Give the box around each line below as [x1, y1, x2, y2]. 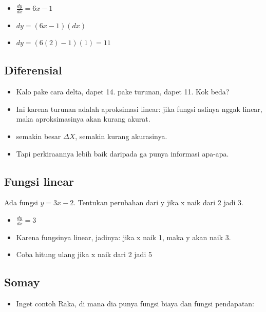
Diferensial [4, 62, 62, 78]
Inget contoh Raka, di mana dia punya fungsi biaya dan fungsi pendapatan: [16, 298, 254, 309]
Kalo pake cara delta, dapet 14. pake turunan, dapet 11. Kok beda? [16, 86, 230, 97]
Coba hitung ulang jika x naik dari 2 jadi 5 [16, 249, 152, 260]
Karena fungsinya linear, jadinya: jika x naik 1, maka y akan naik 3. [16, 231, 231, 242]
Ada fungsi [4, 197, 38, 208]
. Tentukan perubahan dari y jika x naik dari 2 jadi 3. [73, 197, 243, 208]
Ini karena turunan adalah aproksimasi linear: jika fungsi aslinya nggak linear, [16, 103, 262, 114]
